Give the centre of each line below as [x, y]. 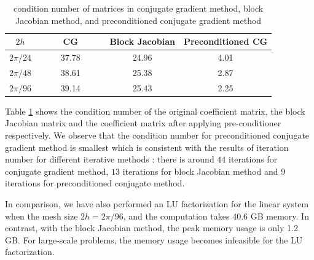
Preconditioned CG [226, 41]
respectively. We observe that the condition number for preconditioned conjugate [157, 135]
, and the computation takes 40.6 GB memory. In [216, 216]
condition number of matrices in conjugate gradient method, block [138, 8]
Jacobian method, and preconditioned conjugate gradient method [139, 20]
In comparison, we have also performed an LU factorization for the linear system [157, 203]
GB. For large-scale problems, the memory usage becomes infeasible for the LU [154, 239]
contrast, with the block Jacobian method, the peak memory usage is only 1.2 [151, 228]
